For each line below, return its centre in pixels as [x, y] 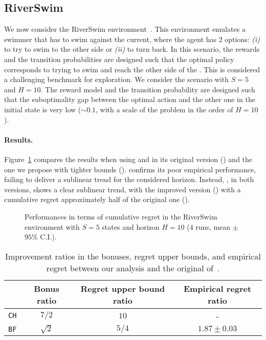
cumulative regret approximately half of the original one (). [97, 199]
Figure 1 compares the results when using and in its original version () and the [128, 159]
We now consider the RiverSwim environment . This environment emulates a [125, 29]
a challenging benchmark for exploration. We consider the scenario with [117, 79]
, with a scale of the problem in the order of [164, 109]
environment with [52, 226]
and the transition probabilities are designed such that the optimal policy [119, 59]
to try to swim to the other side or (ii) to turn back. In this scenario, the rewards [132, 49]
